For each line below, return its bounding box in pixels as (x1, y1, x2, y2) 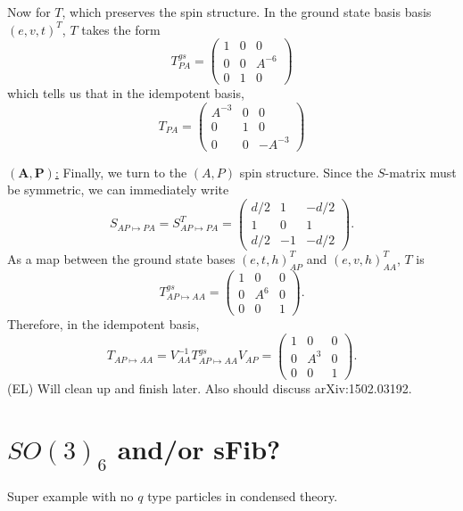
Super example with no (7, 486, 134, 505)
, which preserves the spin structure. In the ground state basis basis (62, 3, 432, 21)
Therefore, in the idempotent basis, (7, 315, 200, 334)
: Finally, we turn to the (54, 162, 187, 181)
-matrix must (384, 162, 457, 181)
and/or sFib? (117, 431, 281, 467)
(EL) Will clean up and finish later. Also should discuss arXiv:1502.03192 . (7, 378, 412, 397)
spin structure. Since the (239, 162, 374, 181)
